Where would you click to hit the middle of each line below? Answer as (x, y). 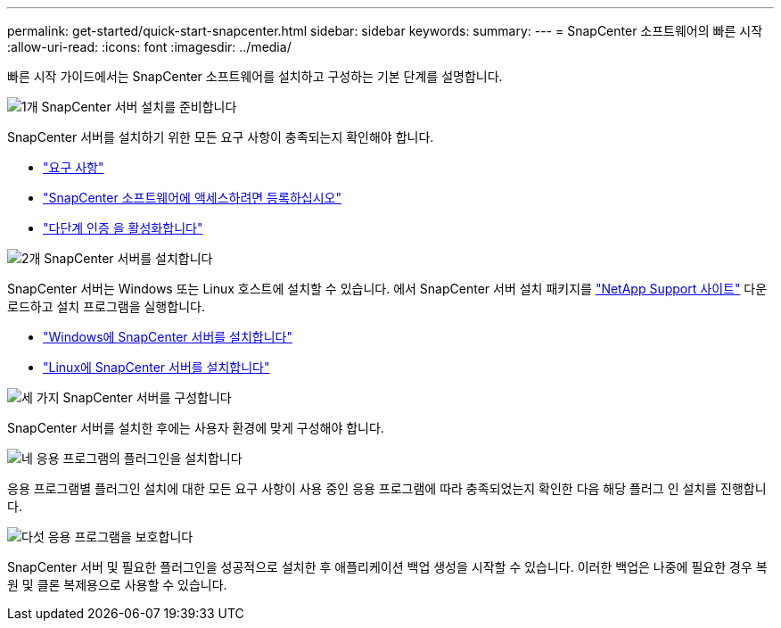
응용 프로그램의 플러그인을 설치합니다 (139, 458)
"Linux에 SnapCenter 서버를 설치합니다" (156, 367)
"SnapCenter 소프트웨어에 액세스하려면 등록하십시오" (192, 198)
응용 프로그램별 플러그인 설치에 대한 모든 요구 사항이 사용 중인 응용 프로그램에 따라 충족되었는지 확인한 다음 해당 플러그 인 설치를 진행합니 (387, 488)
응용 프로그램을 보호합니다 (120, 537)
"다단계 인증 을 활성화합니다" (123, 228)
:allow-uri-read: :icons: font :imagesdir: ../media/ (149, 47)
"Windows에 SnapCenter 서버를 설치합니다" (168, 337)
